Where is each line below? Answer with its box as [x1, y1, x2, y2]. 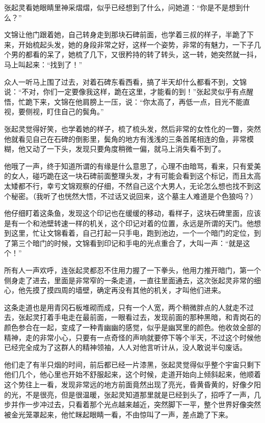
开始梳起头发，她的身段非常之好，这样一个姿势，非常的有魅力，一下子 [18, 39, 254, 49]
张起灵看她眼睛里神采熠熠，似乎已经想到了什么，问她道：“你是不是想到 [4, 2, 243, 12]
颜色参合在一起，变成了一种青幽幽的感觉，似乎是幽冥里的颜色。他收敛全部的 [4, 322, 261, 333]
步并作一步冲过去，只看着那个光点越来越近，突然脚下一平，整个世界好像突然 [4, 399, 261, 410]
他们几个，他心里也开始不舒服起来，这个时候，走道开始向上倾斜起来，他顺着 [4, 369, 261, 380]
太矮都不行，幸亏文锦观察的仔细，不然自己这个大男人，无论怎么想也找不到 [4, 180, 254, 191]
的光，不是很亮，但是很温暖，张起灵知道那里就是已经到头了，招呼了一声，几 [4, 389, 261, 400]
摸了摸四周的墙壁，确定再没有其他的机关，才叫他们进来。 [32, 285, 225, 295]
